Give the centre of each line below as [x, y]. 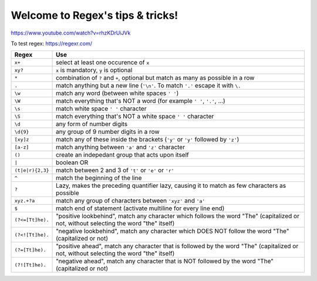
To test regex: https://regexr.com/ [51, 43]
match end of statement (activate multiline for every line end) [140, 208]
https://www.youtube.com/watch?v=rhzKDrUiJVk [71, 33]
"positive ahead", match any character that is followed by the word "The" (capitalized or [177, 246]
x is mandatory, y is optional [94, 70]
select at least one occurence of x [103, 63]
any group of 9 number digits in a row [108, 132]
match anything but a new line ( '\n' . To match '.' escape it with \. [149, 86]
